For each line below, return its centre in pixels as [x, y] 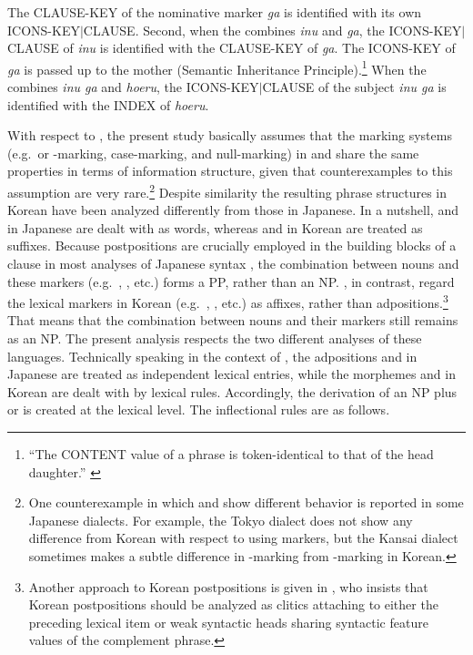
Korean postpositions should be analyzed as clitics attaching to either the [233, 604]
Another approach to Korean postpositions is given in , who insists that [228, 586]
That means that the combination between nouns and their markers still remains [233, 320]
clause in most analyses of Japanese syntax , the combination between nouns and [233, 264]
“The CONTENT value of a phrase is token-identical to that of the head [231, 454]
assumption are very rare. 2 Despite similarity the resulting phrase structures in [227, 191]
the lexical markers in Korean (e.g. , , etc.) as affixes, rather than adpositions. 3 [228, 301]
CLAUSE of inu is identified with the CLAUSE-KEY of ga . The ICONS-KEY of [231, 48]
